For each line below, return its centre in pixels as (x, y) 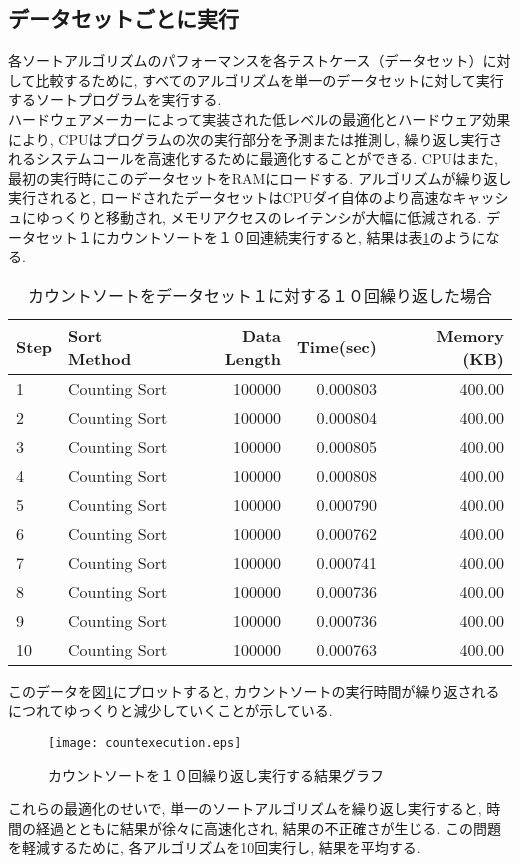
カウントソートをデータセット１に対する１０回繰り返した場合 (259, 295)
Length (253, 358)
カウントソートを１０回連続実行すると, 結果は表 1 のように (295, 236)
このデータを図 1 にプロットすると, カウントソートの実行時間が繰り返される (254, 690)
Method (100, 358)
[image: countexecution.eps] (145, 742)
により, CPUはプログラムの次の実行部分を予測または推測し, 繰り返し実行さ (255, 138)
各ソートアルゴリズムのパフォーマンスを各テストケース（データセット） (245, 60)
